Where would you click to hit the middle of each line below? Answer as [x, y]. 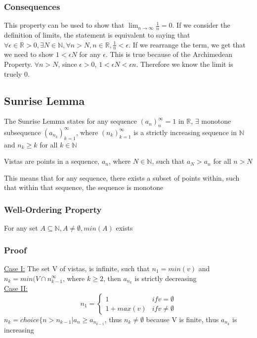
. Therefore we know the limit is [185, 64]
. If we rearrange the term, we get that [187, 44]
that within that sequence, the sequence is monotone [84, 187]
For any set [21, 228]
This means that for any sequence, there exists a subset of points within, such [122, 177]
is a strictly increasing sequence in [185, 132]
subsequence [22, 132]
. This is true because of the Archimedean [169, 54]
